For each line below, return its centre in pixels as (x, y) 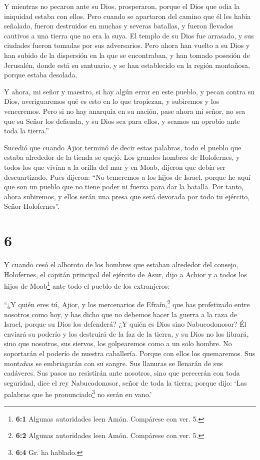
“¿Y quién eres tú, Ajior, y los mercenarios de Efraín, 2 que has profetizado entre (127, 304)
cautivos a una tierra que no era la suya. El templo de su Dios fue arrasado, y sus (129, 35)
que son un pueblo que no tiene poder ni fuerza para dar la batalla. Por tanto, (124, 187)
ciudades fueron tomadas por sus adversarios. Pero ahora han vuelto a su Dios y (127, 45)
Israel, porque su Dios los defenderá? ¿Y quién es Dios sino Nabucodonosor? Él (125, 324)
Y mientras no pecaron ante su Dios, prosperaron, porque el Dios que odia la (122, 6)
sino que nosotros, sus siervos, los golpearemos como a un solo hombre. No (118, 343)
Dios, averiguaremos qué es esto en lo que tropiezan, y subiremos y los (112, 101)
